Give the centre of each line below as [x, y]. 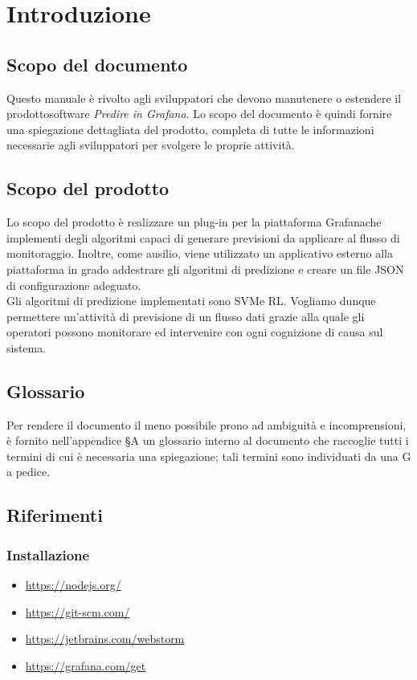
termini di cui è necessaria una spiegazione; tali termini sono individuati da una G [209, 456]
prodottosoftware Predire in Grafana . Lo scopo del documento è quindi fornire [199, 114]
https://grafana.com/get [86, 665]
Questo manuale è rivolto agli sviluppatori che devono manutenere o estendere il [204, 98]
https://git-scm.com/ [78, 611]
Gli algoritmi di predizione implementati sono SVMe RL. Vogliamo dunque [191, 301]
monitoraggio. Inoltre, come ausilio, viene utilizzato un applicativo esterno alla [200, 253]
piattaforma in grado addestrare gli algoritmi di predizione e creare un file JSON [205, 269]
